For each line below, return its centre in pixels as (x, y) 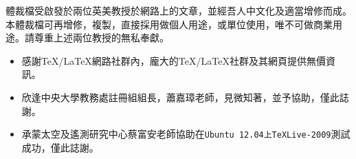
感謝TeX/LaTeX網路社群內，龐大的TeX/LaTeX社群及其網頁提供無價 (174, 60)
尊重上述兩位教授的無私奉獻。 (101, 38)
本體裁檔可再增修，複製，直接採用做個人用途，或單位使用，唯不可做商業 (169, 24)
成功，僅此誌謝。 (60, 147)
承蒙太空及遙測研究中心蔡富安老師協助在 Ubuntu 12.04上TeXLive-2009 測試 (186, 134)
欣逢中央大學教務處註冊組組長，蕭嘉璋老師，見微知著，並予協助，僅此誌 (185, 97)
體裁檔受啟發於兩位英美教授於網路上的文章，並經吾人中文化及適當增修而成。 (179, 10)
